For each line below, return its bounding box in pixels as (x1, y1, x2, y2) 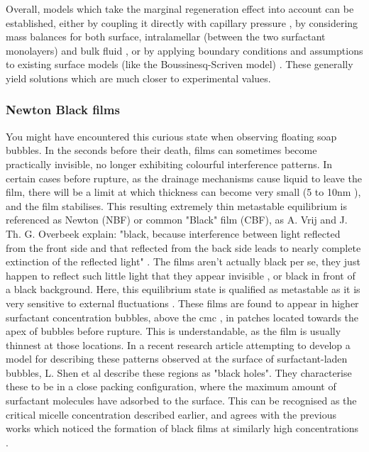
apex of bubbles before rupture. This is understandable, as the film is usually (6, 324, 341, 338)
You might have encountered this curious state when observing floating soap (6, 128, 337, 143)
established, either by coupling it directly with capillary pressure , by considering (6, 15, 358, 30)
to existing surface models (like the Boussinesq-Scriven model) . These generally (6, 57, 353, 72)
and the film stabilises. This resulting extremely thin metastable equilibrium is (6, 198, 347, 213)
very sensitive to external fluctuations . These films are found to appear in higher (6, 295, 359, 310)
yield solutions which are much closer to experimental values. (6, 70, 271, 85)
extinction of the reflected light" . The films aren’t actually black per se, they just (6, 254, 360, 269)
